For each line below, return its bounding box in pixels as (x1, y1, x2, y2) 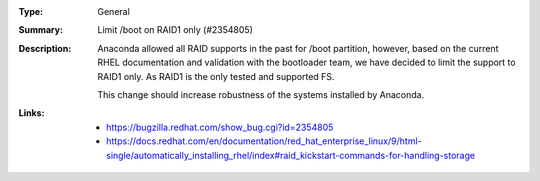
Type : (18, 6, 44, 17)
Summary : (18, 24, 64, 36)
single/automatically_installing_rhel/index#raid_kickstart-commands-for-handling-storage (106, 149, 475, 161)
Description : (18, 42, 72, 54)
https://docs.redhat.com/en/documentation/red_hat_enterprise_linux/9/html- (106, 135, 422, 147)
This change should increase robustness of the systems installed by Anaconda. (97, 88, 425, 100)
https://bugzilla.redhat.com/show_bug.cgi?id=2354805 (106, 121, 334, 133)
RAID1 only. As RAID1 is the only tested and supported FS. (97, 70, 335, 82)
